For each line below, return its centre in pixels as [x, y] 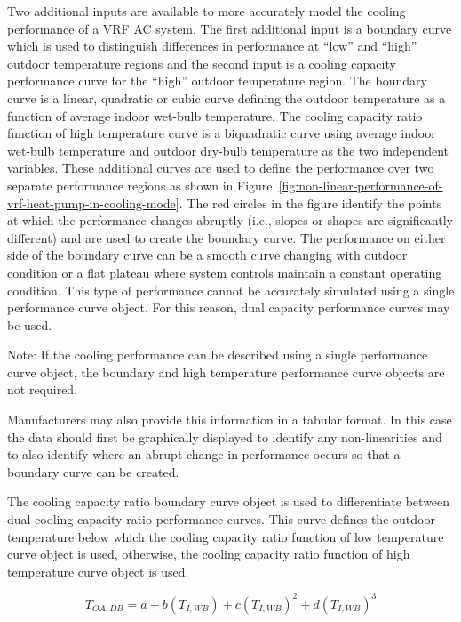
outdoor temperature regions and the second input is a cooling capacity [202, 63]
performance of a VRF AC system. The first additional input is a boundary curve [230, 28]
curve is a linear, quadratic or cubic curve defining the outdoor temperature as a [227, 97]
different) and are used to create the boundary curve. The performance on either [227, 237]
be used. [30, 324]
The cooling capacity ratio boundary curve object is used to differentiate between [229, 501]
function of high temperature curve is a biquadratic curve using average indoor [222, 133]
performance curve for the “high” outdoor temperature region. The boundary [217, 81]
